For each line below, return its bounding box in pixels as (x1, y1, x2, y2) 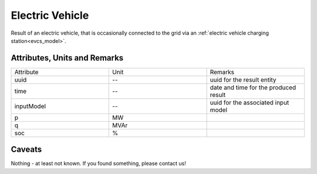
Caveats (11, 145, 42, 155)
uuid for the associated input (210, 98, 289, 106)
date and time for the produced (210, 83, 296, 91)
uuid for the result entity (210, 75, 276, 83)
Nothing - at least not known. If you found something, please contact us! (11, 160, 186, 167)
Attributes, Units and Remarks (11, 53, 124, 63)
